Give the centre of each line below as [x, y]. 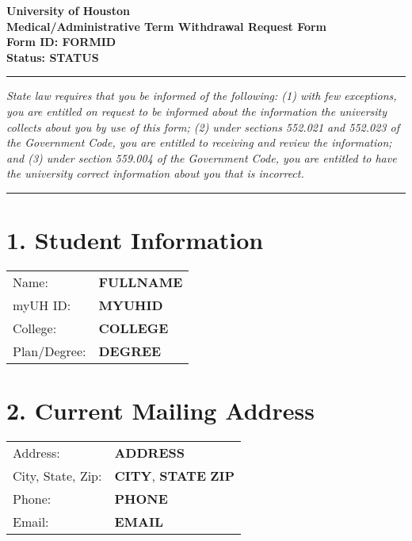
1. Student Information [135, 240]
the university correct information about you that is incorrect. [155, 173]
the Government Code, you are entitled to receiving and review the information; [199, 142]
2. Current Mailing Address [160, 411]
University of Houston [68, 10]
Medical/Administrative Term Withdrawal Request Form [167, 26]
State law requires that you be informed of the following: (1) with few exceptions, [202, 96]
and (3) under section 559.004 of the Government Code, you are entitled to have [202, 157]
